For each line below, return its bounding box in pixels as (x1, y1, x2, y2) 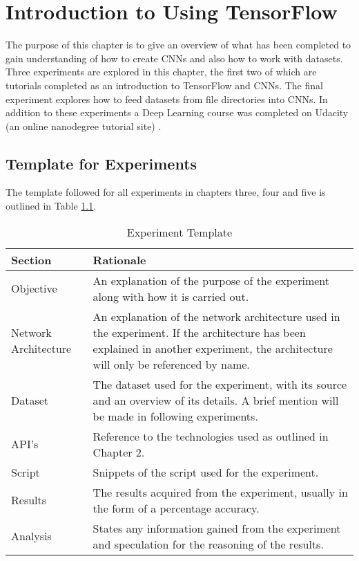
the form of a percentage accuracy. (93, 499, 260, 516)
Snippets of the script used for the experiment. (93, 463, 319, 480)
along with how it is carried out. (93, 288, 249, 304)
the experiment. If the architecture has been (93, 324, 306, 340)
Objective (11, 280, 57, 297)
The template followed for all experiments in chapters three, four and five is (6, 185, 326, 199)
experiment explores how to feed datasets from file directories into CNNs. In (6, 91, 328, 106)
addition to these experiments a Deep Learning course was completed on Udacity (6, 105, 349, 120)
